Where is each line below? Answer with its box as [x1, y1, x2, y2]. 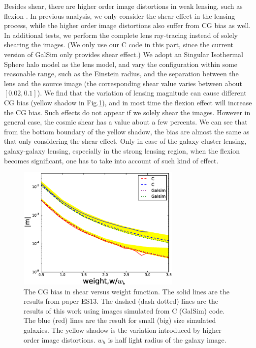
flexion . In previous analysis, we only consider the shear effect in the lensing [4, 10, 235, 21]
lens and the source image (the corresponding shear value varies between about [4, 78, 242, 88]
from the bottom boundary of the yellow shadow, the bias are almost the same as [4, 126, 250, 136]
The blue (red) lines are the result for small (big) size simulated [24, 315, 216, 325]
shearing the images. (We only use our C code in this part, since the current [4, 39, 234, 50]
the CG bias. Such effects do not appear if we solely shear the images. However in [4, 107, 251, 117]
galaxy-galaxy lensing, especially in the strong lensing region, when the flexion [4, 145, 240, 156]
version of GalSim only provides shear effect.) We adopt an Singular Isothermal [4, 49, 243, 59]
